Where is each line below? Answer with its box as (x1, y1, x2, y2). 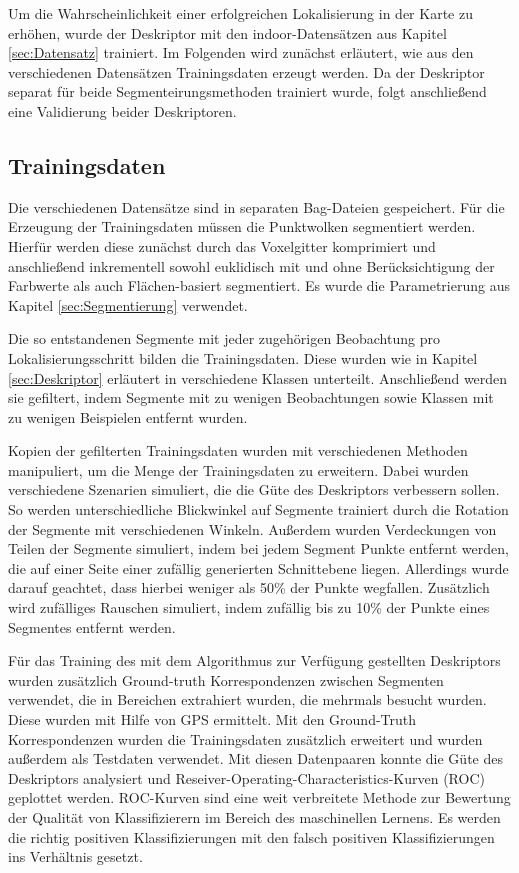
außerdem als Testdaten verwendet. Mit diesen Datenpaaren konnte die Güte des (8, 748, 503, 769)
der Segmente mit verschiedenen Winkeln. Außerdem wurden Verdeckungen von (8, 518, 497, 539)
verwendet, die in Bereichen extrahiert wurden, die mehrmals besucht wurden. (8, 689, 487, 710)
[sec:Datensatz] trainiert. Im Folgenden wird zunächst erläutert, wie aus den (8, 42, 474, 63)
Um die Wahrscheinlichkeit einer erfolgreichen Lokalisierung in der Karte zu (8, 3, 473, 23)
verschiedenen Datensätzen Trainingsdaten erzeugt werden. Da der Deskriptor (8, 61, 485, 82)
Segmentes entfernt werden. (8, 616, 176, 637)
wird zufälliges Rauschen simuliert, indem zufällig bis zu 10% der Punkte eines (8, 597, 490, 618)
